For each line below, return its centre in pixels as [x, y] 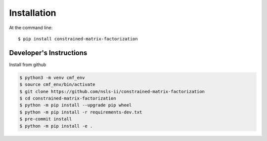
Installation [33, 13]
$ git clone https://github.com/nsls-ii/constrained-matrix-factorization [112, 91]
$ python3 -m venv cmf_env [52, 77]
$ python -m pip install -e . [56, 126]
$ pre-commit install [46, 119]
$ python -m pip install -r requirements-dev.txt [81, 112]
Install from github [28, 65]
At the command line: [31, 28]
